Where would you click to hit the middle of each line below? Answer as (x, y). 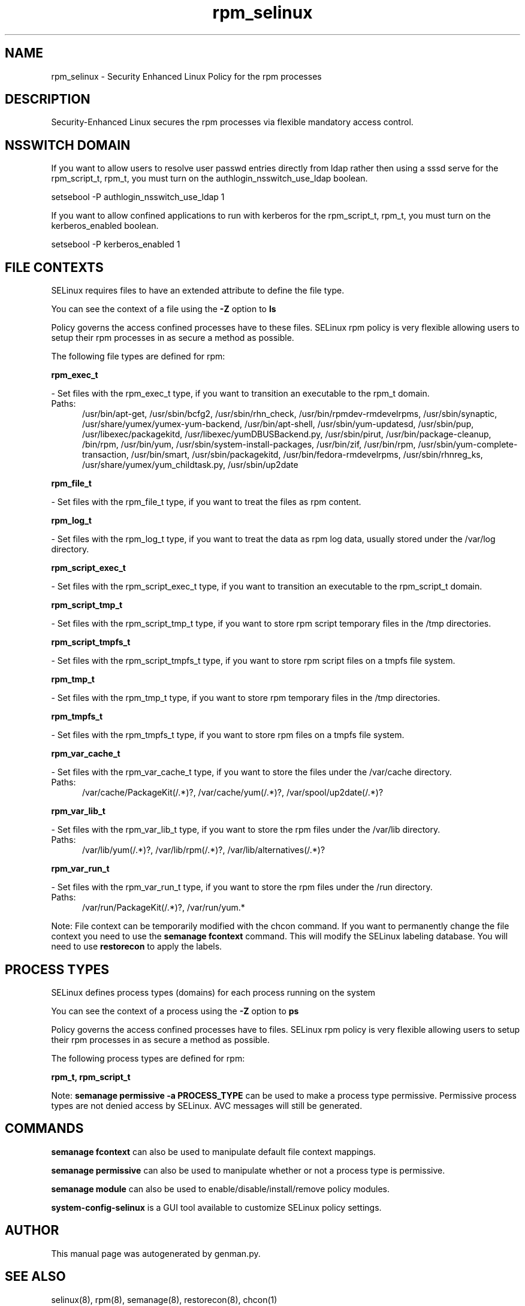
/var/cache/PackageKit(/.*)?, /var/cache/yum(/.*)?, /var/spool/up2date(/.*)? (233, 793)
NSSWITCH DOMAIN (68, 145)
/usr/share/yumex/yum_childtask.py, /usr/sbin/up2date (190, 465)
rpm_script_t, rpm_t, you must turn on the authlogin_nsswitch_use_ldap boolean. (209, 179)
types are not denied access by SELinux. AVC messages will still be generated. (207, 1105)
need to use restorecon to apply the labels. (137, 947)
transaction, (105, 455)
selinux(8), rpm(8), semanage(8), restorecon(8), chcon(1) (164, 1299)
